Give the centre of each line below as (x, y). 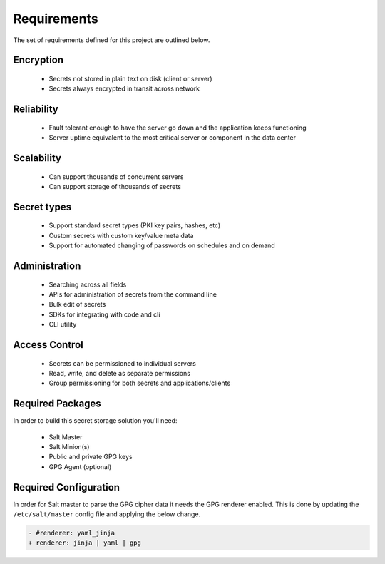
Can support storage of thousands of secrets (115, 186)
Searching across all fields (88, 284)
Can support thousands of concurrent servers (116, 176)
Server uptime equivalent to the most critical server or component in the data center (172, 138)
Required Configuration (67, 487)
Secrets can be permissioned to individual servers (122, 363)
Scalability (37, 158)
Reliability (36, 109)
